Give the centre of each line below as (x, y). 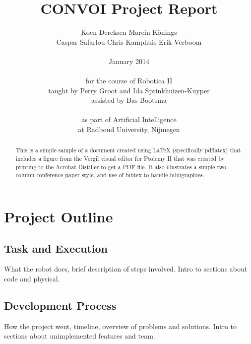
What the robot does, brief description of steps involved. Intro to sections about (126, 269)
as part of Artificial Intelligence (129, 119)
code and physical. (32, 279)
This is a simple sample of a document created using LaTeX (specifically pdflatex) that (128, 150)
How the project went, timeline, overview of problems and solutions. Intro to (120, 326)
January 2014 (129, 61)
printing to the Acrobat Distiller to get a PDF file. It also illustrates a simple (115, 167)
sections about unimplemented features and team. (80, 336)
